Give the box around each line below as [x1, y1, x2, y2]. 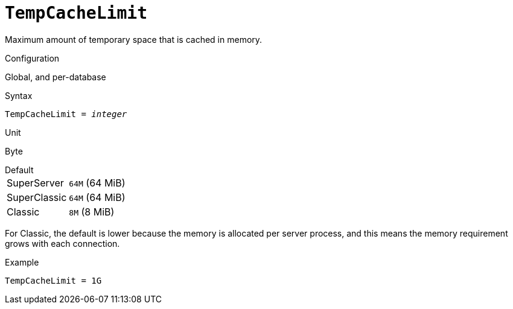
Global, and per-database [5, 71, 106, 82]
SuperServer [7, 176, 64, 189]
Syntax [5, 90, 33, 101]
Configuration [5, 53, 60, 63]
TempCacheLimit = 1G [5, 275, 102, 285]
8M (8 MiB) [69, 205, 115, 218]
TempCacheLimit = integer [5, 109, 127, 119]
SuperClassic [7, 191, 67, 203]
